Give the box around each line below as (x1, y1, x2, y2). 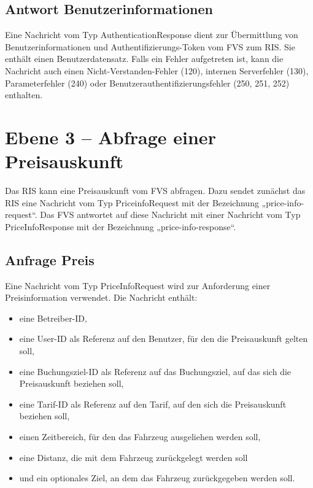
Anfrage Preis (5, 250, 95, 269)
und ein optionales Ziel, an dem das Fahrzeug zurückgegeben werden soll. (19, 471, 295, 484)
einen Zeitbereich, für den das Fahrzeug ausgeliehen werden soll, (19, 430, 261, 443)
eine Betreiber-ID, (19, 311, 87, 324)
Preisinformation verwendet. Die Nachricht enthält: (5, 291, 198, 304)
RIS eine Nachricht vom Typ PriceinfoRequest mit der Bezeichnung (5, 196, 259, 209)
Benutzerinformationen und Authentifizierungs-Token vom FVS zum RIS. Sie (5, 40, 295, 53)
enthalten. (5, 88, 43, 101)
